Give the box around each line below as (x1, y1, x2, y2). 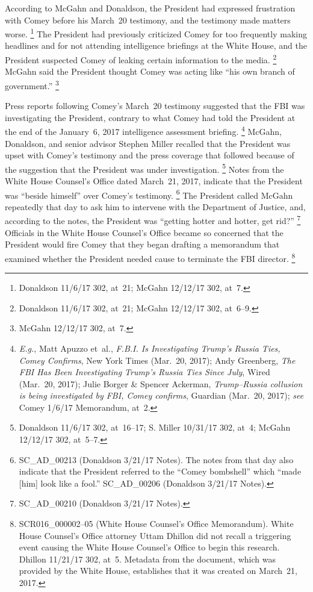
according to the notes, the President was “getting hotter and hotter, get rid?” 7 (5, 213, 301, 227)
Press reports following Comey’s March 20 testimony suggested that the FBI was (5, 99, 305, 112)
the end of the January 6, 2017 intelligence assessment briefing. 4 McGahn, (5, 123, 282, 137)
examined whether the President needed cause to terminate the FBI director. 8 (5, 250, 296, 264)
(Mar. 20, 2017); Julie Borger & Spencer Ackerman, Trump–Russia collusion (19, 377, 303, 390)
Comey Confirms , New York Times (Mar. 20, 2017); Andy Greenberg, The (19, 354, 296, 366)
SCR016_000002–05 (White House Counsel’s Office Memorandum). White (19, 517, 294, 530)
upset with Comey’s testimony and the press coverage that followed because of (5, 149, 294, 161)
